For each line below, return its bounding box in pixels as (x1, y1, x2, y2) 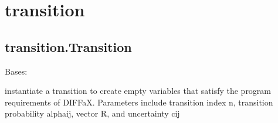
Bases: (5, 65, 28, 77)
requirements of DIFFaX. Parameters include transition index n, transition (5, 96, 273, 108)
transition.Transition (5, 37, 132, 55)
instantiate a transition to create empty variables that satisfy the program (5, 85, 272, 97)
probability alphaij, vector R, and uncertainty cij (5, 107, 180, 120)
